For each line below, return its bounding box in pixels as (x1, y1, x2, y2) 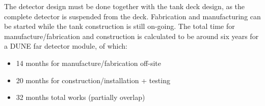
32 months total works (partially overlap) (16, 92, 145, 102)
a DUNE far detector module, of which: (4, 41, 127, 51)
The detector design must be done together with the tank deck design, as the (4, 1, 245, 11)
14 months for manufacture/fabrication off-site (16, 57, 161, 68)
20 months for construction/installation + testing (16, 75, 170, 85)
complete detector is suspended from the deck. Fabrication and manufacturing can (4, 11, 261, 21)
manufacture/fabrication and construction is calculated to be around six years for (4, 30, 259, 41)
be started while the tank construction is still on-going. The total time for (4, 21, 235, 31)
